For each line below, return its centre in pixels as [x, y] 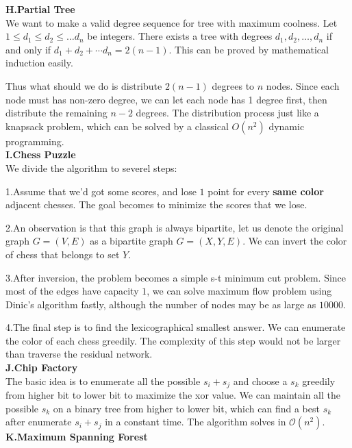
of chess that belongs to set [63, 254]
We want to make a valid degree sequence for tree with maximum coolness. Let [172, 22]
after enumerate [39, 422]
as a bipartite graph [131, 241]
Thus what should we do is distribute [84, 85]
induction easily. [39, 63]
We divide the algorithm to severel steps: [91, 167]
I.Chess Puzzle [41, 154]
